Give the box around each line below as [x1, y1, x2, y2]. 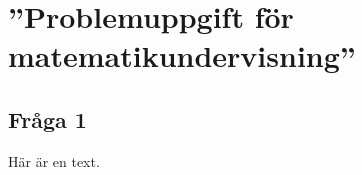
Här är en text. [8, 150, 100, 171]
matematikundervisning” [8, 35, 356, 76]
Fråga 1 [8, 103, 87, 134]
